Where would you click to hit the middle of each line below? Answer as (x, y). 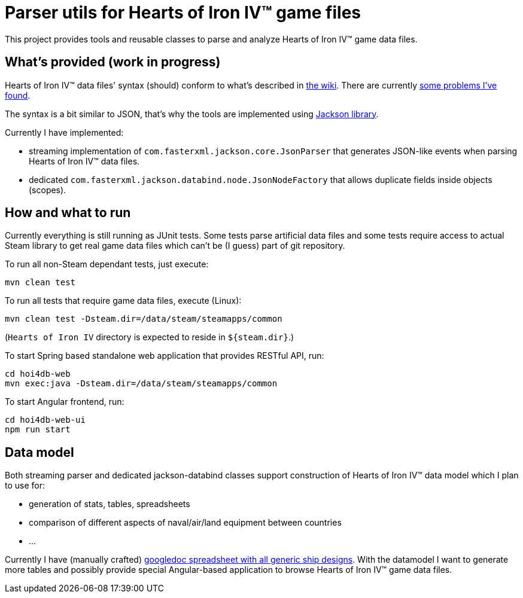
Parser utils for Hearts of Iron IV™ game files (183, 13)
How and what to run (68, 213)
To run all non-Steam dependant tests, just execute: (107, 264)
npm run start (38, 430)
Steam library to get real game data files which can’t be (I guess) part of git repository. (175, 246)
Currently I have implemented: (64, 132)
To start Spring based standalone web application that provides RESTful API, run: (165, 356)
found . (18, 95)
